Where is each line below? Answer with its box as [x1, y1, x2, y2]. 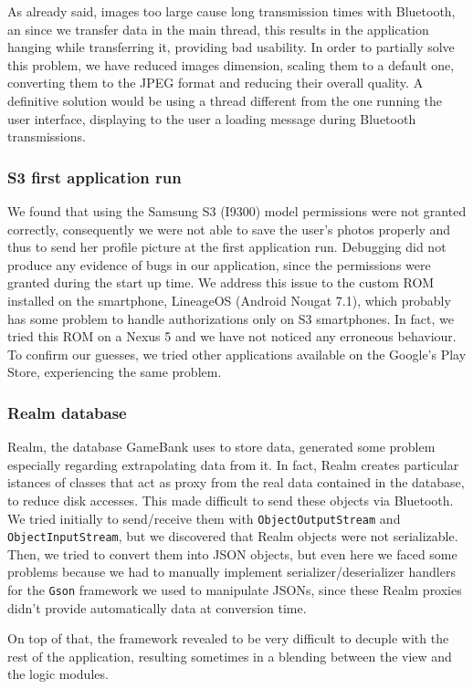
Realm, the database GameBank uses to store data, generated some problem [7, 437, 436, 456]
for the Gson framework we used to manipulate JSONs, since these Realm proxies [7, 580, 462, 599]
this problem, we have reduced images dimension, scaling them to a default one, [7, 55, 455, 74]
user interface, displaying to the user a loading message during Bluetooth [7, 109, 416, 128]
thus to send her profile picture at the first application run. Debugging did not [7, 237, 447, 256]
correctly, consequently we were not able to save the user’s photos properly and [7, 219, 451, 238]
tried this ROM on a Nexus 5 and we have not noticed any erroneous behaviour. [7, 327, 457, 346]
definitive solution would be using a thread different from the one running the [7, 90, 442, 110]
